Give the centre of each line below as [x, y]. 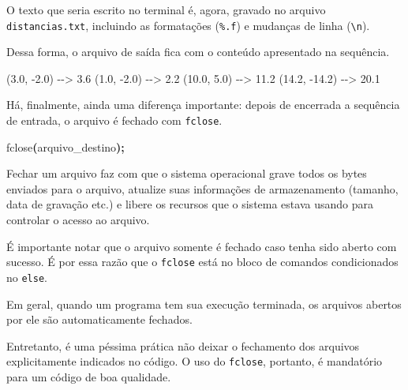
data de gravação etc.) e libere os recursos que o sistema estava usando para [190, 204]
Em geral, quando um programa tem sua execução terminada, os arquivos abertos [204, 304]
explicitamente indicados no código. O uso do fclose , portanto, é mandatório [195, 361]
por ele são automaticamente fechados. [99, 319]
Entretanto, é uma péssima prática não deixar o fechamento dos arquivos [183, 345]
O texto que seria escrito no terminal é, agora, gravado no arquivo [166, 9]
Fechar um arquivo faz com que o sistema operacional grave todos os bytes [187, 173]
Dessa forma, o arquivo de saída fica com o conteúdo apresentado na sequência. [198, 52]
